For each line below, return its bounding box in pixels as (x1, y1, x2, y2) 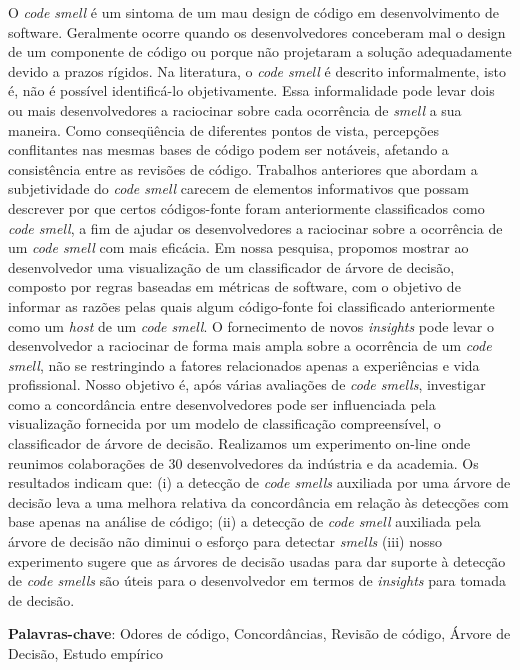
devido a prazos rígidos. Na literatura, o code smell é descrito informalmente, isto (8, 60, 506, 81)
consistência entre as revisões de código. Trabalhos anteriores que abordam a (8, 158, 478, 179)
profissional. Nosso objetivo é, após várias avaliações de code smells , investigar (8, 374, 486, 395)
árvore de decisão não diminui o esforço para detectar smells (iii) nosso (8, 531, 442, 552)
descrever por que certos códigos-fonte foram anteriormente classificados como (8, 197, 485, 218)
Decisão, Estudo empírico (8, 643, 163, 663)
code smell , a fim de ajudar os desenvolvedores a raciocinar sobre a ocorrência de (8, 217, 503, 238)
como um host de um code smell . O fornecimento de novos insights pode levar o (8, 315, 494, 336)
